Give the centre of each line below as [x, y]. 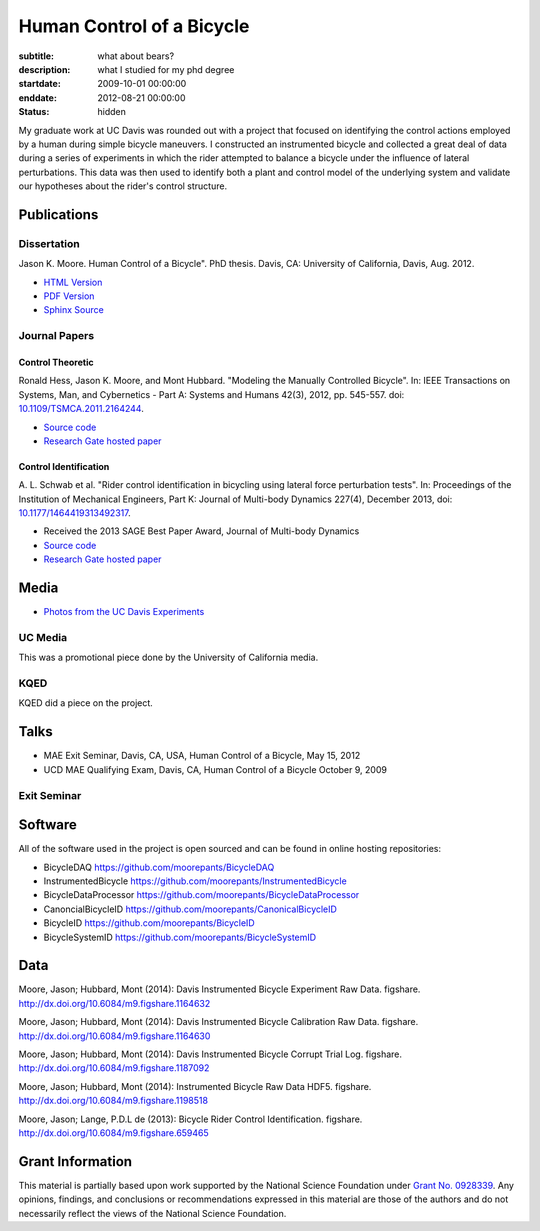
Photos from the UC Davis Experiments [124, 612]
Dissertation [49, 243]
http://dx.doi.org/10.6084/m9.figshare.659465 [113, 1132]
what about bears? [136, 56]
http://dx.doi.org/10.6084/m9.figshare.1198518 [113, 1101]
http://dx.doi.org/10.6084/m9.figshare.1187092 [114, 1068]
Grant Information [75, 1161]
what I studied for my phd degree [166, 69]
